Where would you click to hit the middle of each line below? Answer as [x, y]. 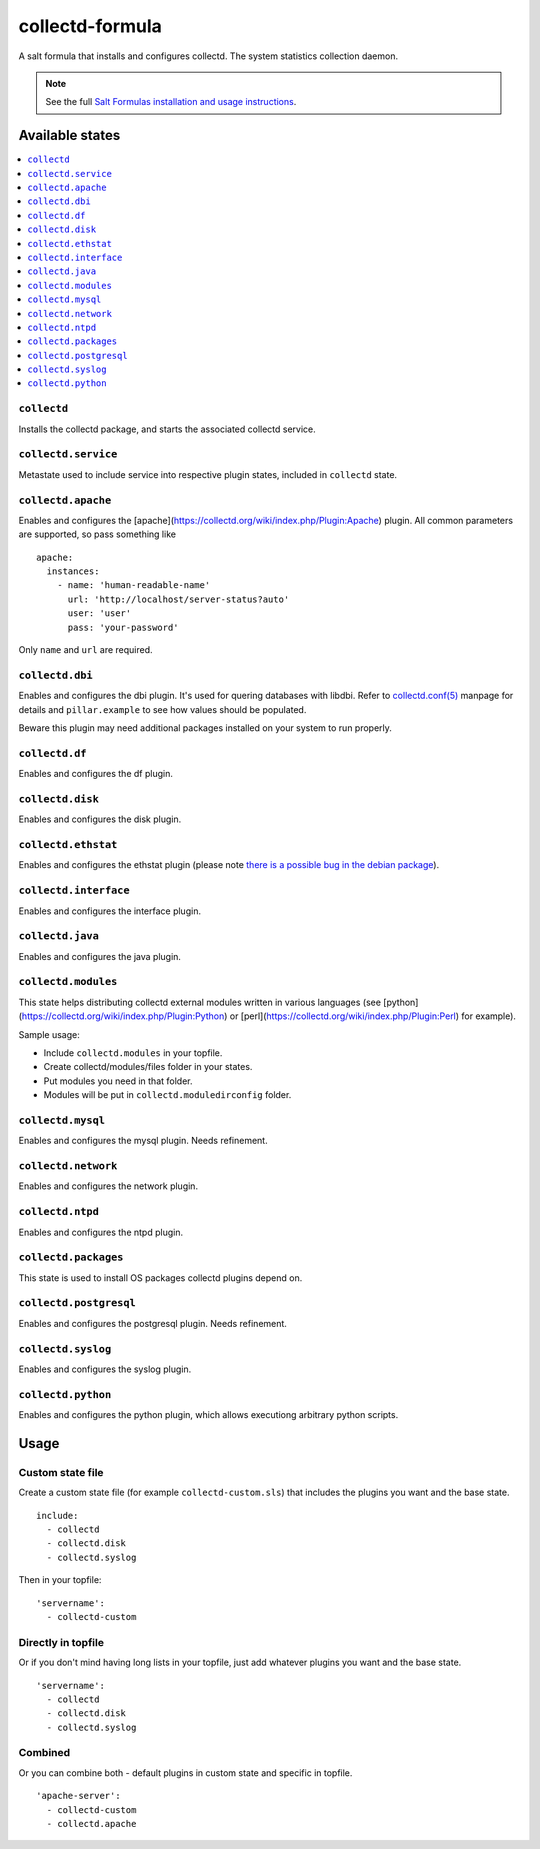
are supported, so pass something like [97, 534]
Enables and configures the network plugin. [108, 1186]
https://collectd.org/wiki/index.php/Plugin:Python [123, 1016]
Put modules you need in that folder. [118, 1081]
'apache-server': [78, 1796]
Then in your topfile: [60, 1580]
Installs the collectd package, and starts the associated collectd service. [167, 429]
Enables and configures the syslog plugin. [105, 1369]
